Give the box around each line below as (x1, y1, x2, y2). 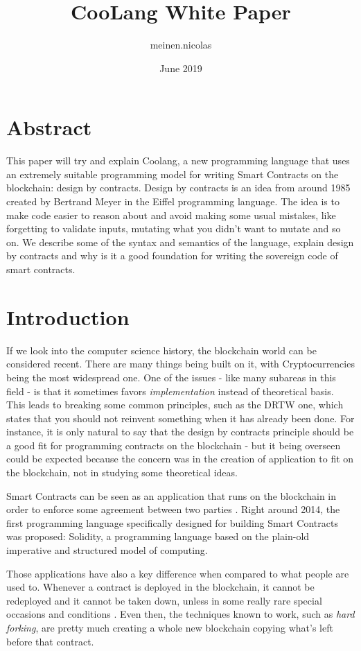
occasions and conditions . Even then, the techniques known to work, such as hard (6, 607, 355, 621)
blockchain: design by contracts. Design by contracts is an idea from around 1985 (6, 180, 351, 195)
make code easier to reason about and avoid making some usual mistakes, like (6, 207, 336, 222)
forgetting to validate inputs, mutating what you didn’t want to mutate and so (6, 221, 341, 236)
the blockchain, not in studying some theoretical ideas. (6, 465, 238, 480)
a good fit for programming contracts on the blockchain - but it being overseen (6, 437, 341, 452)
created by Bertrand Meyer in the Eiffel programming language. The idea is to (6, 194, 340, 209)
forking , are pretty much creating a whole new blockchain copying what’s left (6, 620, 333, 634)
